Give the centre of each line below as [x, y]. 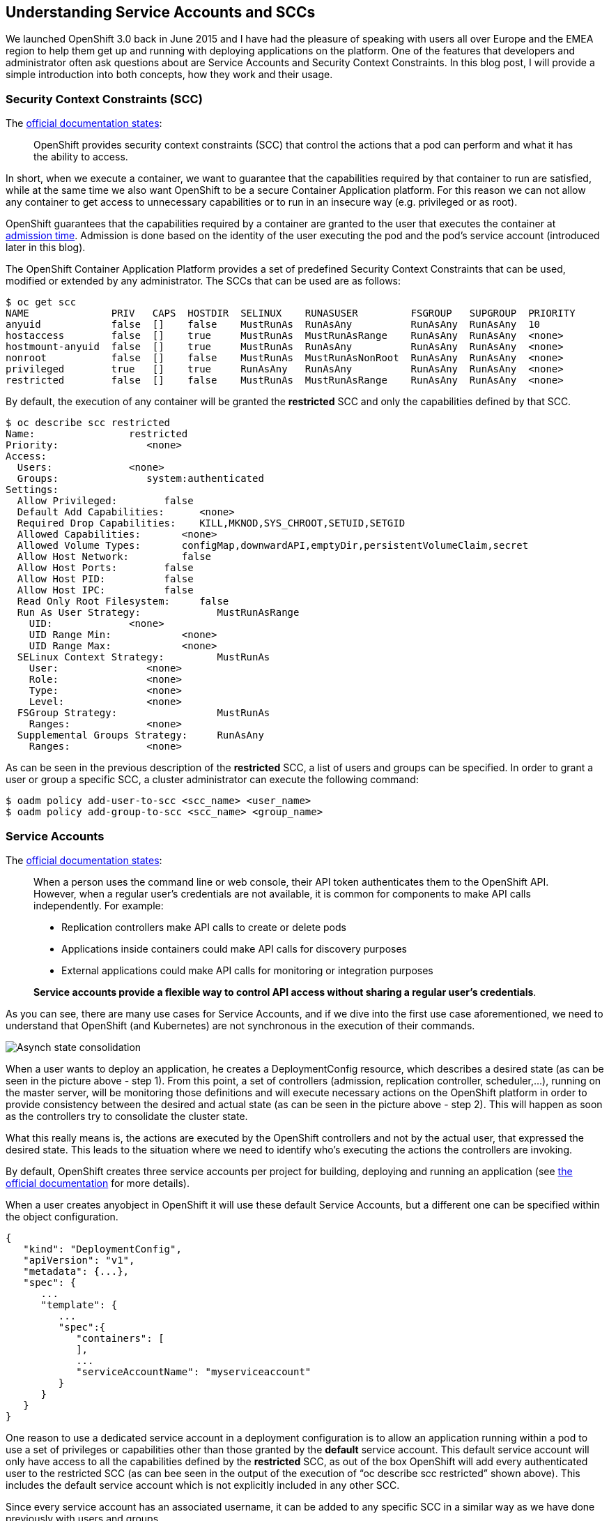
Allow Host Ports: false [105, 568]
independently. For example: [99, 905]
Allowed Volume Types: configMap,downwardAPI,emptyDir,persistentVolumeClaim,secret [273, 546]
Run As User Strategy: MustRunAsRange [158, 613]
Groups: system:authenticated [140, 479]
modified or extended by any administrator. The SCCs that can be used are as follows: [203, 281]
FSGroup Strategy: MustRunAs [144, 713]
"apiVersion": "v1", [79, 1260]
